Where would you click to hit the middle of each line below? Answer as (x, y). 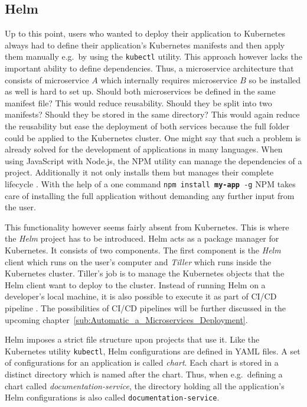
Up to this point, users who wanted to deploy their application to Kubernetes (145, 33)
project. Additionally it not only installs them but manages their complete (139, 172)
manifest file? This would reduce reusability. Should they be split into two (138, 102)
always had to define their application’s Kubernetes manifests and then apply (145, 45)
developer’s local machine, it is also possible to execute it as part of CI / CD (141, 296)
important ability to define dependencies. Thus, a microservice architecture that (149, 68)
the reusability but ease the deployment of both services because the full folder (147, 126)
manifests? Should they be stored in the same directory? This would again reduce (152, 114)
